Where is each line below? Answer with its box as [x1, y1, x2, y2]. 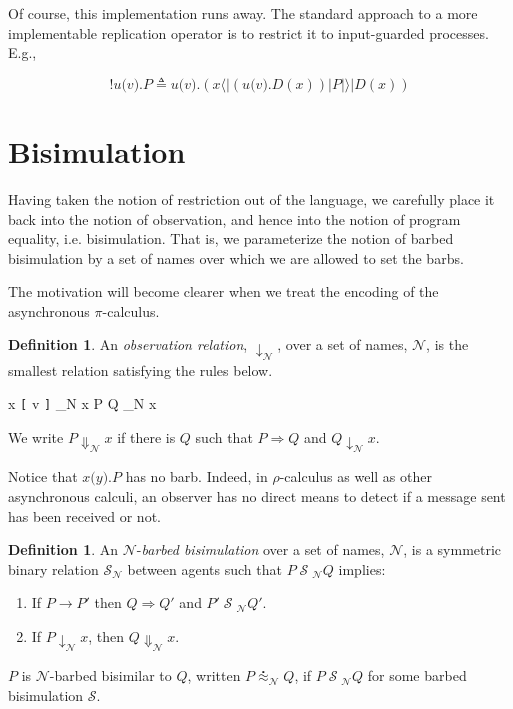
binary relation [8, 558, 99, 579]
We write [8, 427, 64, 448]
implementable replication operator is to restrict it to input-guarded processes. [8, 22, 489, 43]
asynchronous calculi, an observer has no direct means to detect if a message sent [8, 485, 506, 506]
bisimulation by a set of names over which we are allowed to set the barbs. [8, 247, 464, 268]
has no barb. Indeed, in [125, 466, 268, 487]
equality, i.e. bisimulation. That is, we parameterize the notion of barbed [8, 228, 454, 249]
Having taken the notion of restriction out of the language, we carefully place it [8, 188, 495, 209]
